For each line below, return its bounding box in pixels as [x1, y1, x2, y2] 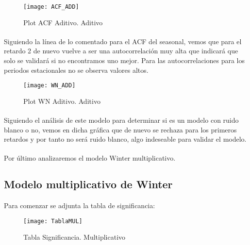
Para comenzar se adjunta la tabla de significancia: [4, 200, 155, 211]
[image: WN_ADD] [23, 82, 76, 89]
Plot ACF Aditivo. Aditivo [23, 17, 103, 27]
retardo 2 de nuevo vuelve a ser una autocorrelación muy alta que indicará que [4, 46, 238, 56]
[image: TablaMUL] [23, 218, 83, 225]
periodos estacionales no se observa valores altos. [4, 65, 149, 75]
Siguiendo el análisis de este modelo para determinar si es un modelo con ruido [4, 115, 239, 125]
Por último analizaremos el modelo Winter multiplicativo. [4, 153, 176, 163]
